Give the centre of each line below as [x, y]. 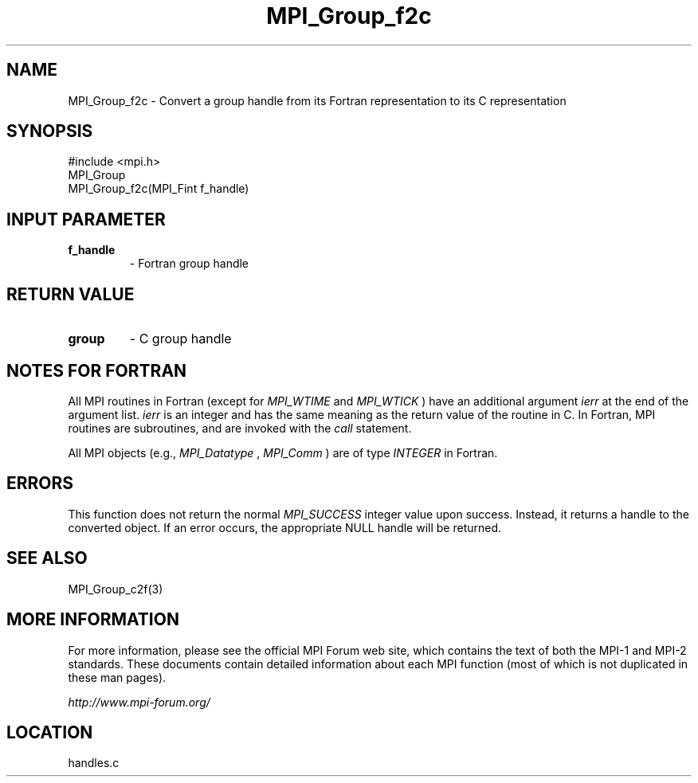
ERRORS [40, 484]
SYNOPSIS [50, 131]
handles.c [94, 763]
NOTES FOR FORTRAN [97, 370]
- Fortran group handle [189, 264]
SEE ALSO [47, 558]
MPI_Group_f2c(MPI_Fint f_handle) [159, 189]
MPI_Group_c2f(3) [116, 589]
